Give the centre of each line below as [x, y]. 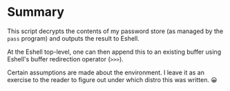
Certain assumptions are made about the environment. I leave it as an [106, 72]
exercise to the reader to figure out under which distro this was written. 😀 [112, 79]
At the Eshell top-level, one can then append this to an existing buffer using [114, 52]
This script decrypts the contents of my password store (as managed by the [115, 31]
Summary [36, 12]
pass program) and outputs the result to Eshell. [73, 38]
